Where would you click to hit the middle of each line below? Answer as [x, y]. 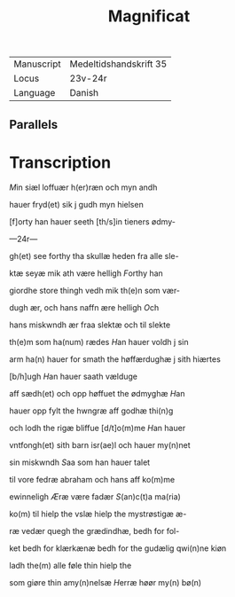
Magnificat [149, 16]
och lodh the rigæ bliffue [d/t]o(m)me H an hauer [98, 428]
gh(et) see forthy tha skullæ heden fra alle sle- [94, 255]
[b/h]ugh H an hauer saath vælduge [74, 376]
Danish [84, 93]
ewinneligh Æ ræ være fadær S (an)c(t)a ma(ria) [95, 496]
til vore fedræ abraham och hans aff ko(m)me [92, 479]
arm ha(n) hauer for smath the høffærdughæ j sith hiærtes [115, 359]
